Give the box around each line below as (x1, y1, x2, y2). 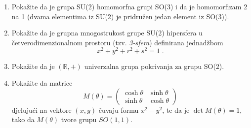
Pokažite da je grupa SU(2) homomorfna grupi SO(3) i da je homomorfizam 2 (11, 1, 248, 11)
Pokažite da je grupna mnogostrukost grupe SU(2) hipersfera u (11, 28, 203, 38)
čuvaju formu (98, 104, 139, 115)
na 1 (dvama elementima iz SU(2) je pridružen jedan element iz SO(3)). (11, 11, 229, 21)
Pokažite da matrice (11, 78, 73, 88)
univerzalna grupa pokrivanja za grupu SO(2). (84, 61, 224, 71)
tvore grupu (61, 114, 97, 125)
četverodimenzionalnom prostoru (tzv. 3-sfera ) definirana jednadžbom (11, 37, 223, 47)
